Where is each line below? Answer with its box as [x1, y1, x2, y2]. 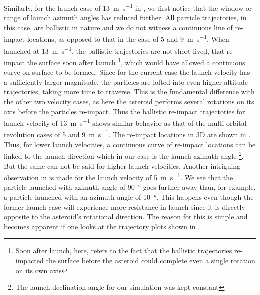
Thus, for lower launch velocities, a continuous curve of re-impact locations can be [4, 139, 256, 149]
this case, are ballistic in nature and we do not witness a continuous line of [4, 22, 233, 32]
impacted [15, 255, 44, 265]
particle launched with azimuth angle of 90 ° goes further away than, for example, [4, 182, 256, 192]
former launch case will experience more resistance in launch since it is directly [4, 201, 245, 212]
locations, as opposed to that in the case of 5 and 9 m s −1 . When [27, 32, 229, 44]
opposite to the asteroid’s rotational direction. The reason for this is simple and [4, 211, 248, 222]
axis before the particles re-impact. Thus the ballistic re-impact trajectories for [4, 106, 245, 116]
